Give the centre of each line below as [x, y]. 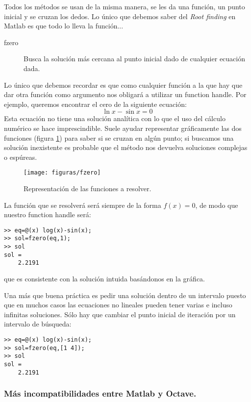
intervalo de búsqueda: [38, 324]
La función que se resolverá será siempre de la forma [83, 205]
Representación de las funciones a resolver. [88, 188]
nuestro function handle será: [48, 214]
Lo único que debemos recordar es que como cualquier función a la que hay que [123, 85]
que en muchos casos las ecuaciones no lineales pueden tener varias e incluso [118, 305]
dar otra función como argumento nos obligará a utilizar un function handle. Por [125, 94]
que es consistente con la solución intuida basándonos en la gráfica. [104, 279]
